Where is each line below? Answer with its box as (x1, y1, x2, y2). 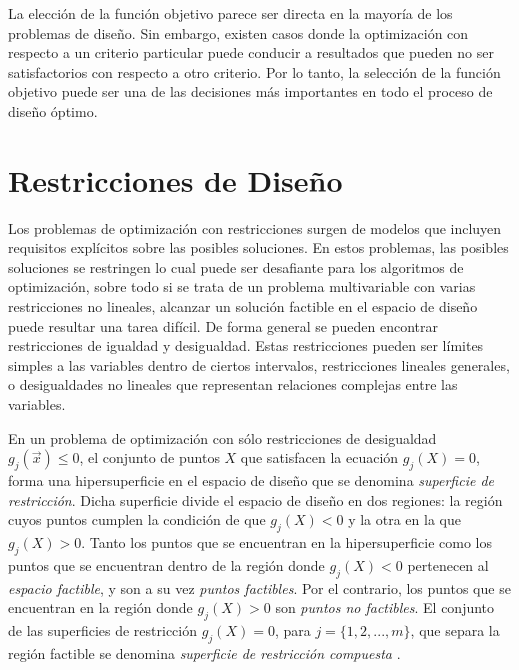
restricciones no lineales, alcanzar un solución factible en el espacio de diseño (8, 296, 478, 317)
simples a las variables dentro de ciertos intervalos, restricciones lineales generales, (8, 354, 510, 375)
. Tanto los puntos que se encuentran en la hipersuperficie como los (81, 532, 492, 552)
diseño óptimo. (8, 100, 98, 121)
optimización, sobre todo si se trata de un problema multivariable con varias (8, 276, 476, 297)
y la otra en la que (348, 509, 461, 530)
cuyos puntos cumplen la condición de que (8, 509, 266, 530)
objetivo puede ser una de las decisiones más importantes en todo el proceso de (8, 81, 493, 102)
